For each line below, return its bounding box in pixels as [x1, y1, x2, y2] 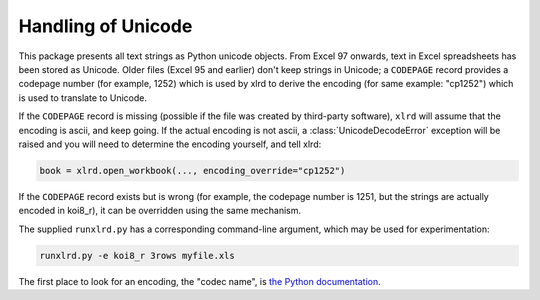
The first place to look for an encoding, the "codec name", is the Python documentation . [18, 275, 382, 287]
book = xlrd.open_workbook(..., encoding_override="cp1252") [39, 165, 346, 176]
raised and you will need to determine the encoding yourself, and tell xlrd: [18, 138, 322, 150]
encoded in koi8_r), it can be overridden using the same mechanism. [18, 205, 302, 217]
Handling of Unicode [18, 15, 193, 37]
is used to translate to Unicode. [18, 91, 148, 104]
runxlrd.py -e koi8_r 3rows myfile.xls [39, 250, 235, 261]
